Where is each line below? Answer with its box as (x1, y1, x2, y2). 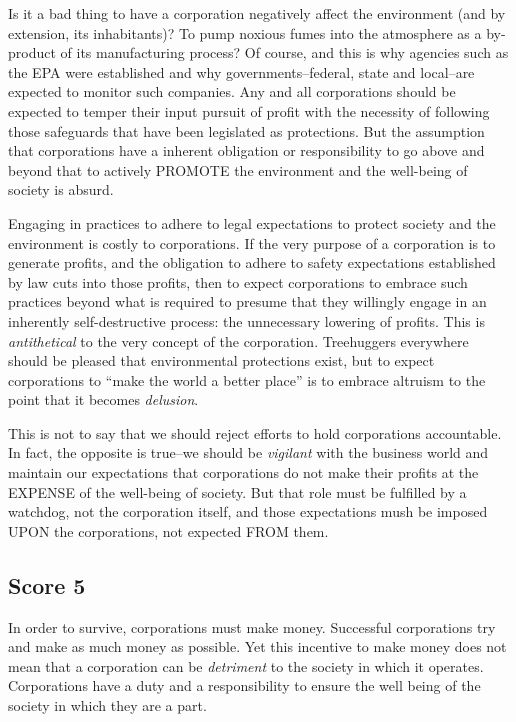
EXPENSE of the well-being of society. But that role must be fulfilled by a (8, 481, 467, 502)
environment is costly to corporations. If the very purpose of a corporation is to (8, 232, 496, 253)
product (8, 42, 56, 63)
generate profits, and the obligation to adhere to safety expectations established (8, 252, 496, 273)
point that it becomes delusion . (8, 389, 199, 410)
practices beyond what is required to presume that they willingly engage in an (8, 291, 487, 312)
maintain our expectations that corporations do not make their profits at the (8, 462, 479, 483)
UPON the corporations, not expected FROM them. (8, 520, 329, 541)
